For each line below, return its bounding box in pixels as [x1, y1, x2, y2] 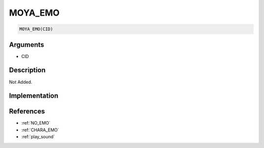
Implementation [9, 92, 59, 100]
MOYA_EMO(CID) [19, 26, 53, 32]
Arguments [9, 41, 44, 49]
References [9, 107, 45, 116]
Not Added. [9, 79, 33, 85]
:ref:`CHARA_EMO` [21, 127, 60, 133]
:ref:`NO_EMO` [21, 120, 51, 126]
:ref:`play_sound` [21, 134, 55, 140]
